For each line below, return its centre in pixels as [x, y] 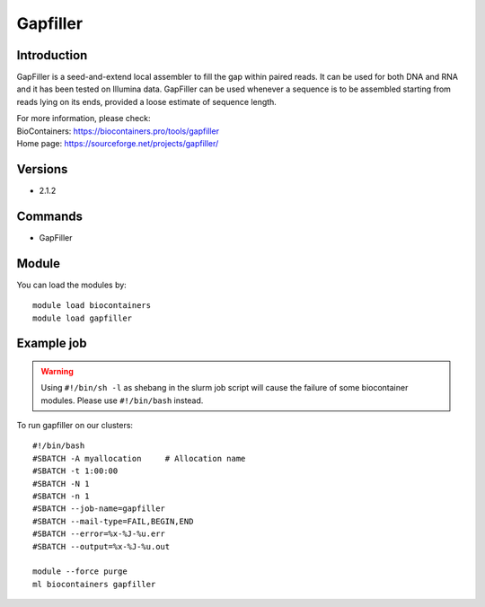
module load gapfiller [83, 318]
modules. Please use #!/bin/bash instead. [122, 400]
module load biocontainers [92, 306]
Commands [50, 216]
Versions [42, 169]
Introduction [52, 55]
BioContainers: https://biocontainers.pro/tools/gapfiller [118, 131]
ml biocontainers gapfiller [94, 584]
